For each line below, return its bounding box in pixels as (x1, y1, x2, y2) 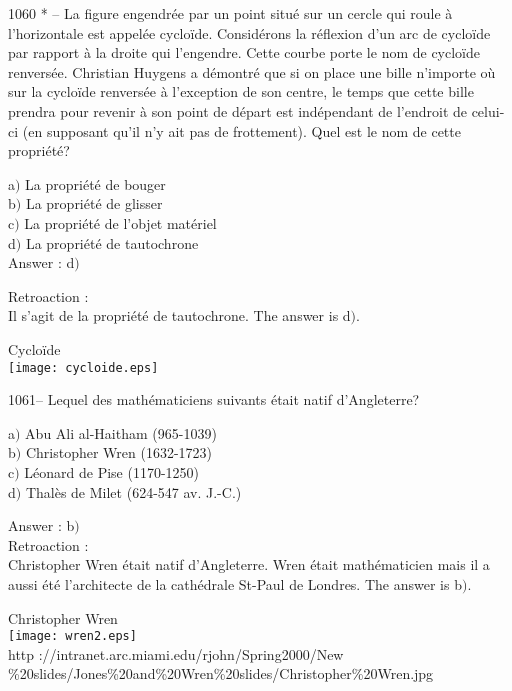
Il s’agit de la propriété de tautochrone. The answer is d (8, 305, 351, 326)
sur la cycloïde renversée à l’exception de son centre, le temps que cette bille (8, 81, 474, 102)
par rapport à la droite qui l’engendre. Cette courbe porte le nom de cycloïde (8, 42, 481, 63)
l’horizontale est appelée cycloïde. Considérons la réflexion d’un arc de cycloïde (8, 22, 491, 43)
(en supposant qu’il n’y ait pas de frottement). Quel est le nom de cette (22, 120, 461, 141)
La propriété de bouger (25, 173, 166, 194)
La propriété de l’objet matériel (24, 212, 217, 233)
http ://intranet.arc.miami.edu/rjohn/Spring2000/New (8, 643, 344, 664)
